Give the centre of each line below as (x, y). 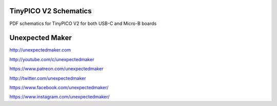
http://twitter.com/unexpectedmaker (48, 78)
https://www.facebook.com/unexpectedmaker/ (59, 87)
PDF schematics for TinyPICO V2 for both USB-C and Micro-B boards (83, 23)
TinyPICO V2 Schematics (51, 11)
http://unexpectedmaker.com (40, 50)
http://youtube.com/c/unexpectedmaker (52, 59)
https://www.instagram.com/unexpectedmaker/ (60, 97)
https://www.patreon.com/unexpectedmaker (56, 69)
